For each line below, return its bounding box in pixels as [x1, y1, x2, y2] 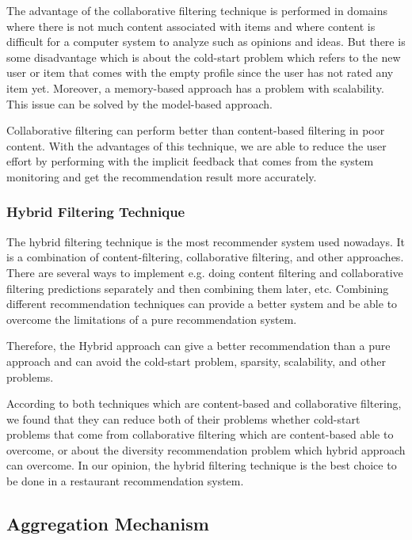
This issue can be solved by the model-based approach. [6, 95, 273, 112]
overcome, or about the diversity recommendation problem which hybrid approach [6, 441, 406, 458]
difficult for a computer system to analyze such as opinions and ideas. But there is [6, 33, 406, 50]
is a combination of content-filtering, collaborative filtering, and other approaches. [6, 249, 404, 265]
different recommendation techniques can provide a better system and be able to [6, 295, 398, 312]
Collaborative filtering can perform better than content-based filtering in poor [6, 122, 385, 139]
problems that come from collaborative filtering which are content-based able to [6, 426, 394, 443]
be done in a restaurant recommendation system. [6, 473, 244, 489]
